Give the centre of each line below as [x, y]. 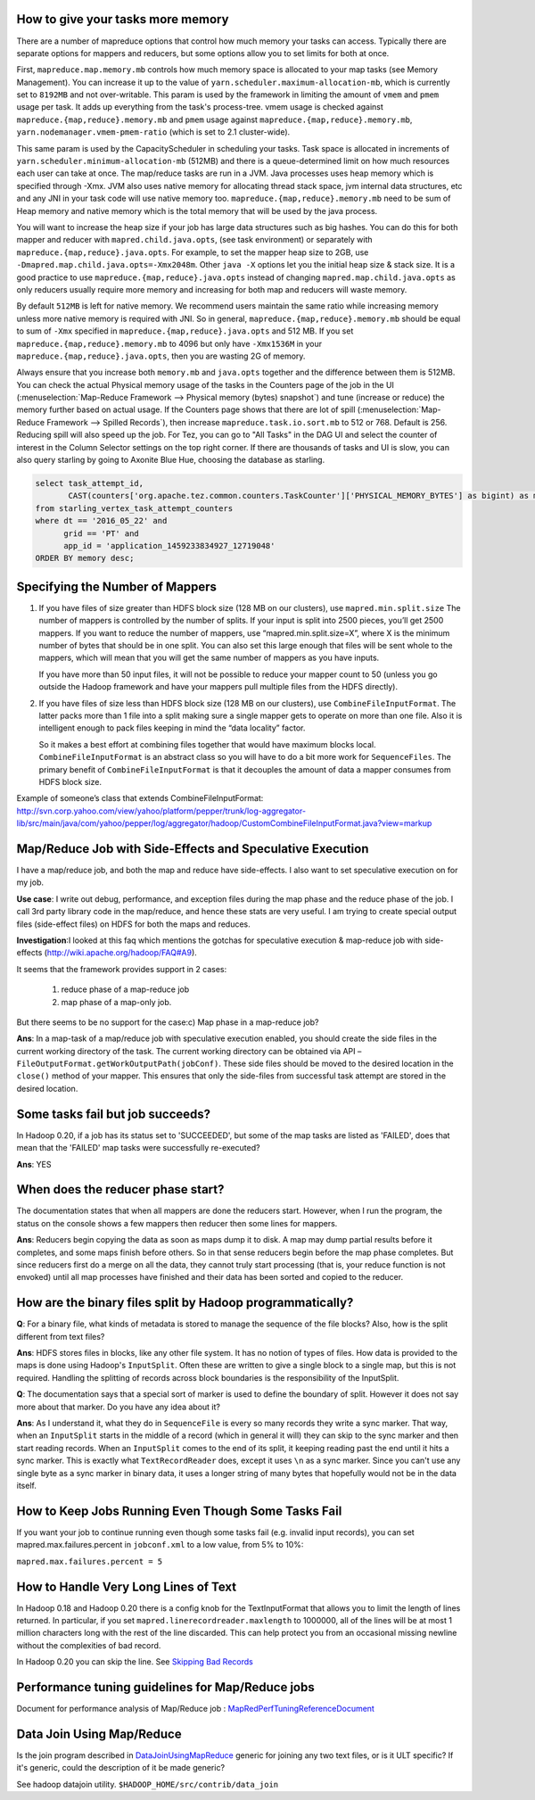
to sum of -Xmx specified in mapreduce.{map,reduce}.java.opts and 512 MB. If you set [185, 331]
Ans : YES [34, 1164]
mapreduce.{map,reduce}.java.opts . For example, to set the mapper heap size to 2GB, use [193, 252]
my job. [30, 882]
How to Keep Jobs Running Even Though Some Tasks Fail [179, 1511]
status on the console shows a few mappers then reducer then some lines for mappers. [177, 1223]
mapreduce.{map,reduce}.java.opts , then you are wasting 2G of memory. [161, 356]
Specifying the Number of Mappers [117, 586]
